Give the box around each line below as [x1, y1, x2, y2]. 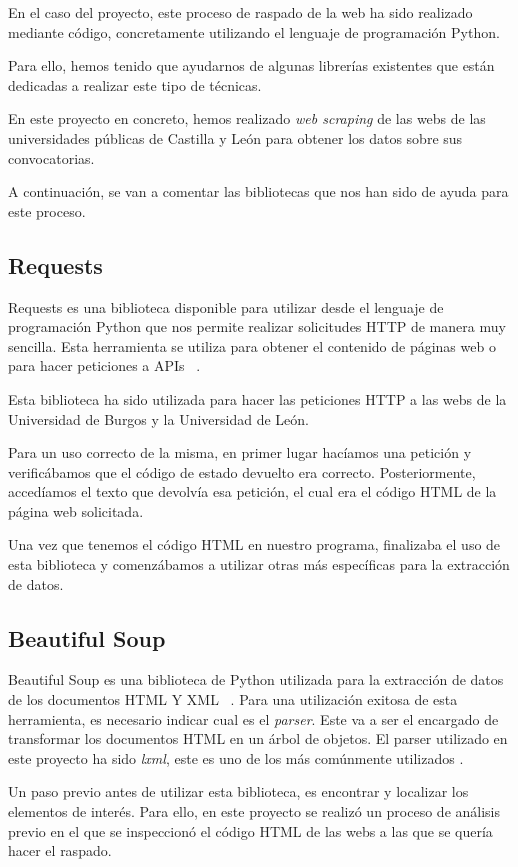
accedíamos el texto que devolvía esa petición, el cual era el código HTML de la [8, 481, 497, 502]
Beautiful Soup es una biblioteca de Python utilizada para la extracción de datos [8, 669, 504, 690]
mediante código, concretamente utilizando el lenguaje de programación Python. [8, 21, 500, 42]
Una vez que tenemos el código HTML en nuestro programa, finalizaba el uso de [8, 534, 501, 555]
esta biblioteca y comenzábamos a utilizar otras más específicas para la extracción [8, 554, 510, 575]
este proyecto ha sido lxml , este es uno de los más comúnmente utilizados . [8, 747, 464, 768]
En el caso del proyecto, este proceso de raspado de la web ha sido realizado [8, 2, 473, 22]
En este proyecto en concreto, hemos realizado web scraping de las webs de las [8, 108, 486, 129]
